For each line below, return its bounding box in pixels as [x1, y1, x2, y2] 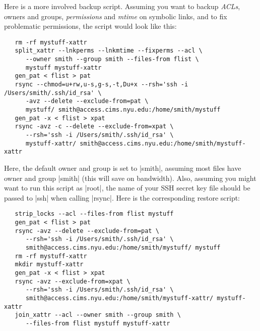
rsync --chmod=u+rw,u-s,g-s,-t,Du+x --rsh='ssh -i [15, 81, 188, 88]
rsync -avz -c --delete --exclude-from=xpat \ [15, 123, 174, 130]
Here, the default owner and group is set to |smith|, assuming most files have [4, 162, 241, 173]
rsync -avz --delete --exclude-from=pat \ [15, 227, 159, 234]
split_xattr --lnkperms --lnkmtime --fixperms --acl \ [15, 47, 203, 55]
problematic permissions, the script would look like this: [4, 21, 177, 31]
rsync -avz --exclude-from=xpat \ [15, 277, 131, 285]
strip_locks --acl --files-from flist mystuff [15, 210, 174, 218]
